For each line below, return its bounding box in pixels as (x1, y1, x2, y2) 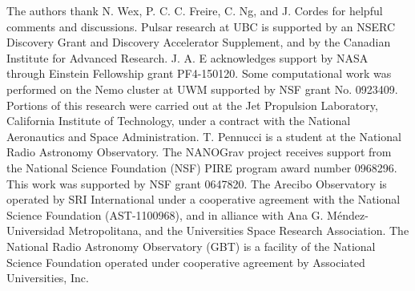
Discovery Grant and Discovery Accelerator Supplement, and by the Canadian (6, 34, 391, 51)
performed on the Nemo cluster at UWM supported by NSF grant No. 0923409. (6, 80, 398, 97)
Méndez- (327, 206, 369, 223)
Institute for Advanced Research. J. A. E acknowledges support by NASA (6, 49, 369, 66)
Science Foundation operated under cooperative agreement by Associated (6, 253, 365, 270)
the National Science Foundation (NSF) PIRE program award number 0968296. (6, 159, 397, 176)
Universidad (6, 222, 65, 239)
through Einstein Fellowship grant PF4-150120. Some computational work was (6, 65, 392, 82)
